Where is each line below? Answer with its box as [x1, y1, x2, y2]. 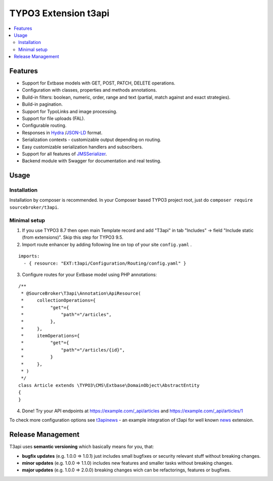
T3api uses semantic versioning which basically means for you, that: [9, 444, 154, 450]
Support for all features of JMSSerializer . [22, 151, 107, 157]
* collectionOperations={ [21, 297, 96, 303]
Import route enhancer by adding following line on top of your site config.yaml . [22, 241, 192, 247]
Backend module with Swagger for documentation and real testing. [22, 158, 162, 164]
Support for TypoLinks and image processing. [22, 108, 117, 114]
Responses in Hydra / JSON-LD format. [22, 129, 103, 136]
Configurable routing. [22, 122, 67, 128]
